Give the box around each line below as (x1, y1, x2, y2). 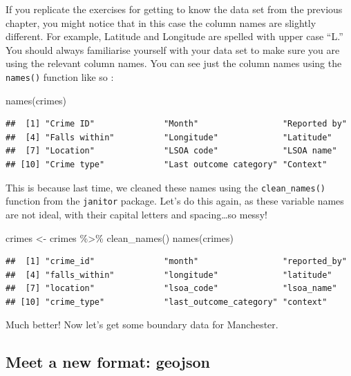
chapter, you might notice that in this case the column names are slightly (6, 15, 316, 30)
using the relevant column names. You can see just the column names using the (6, 56, 342, 70)
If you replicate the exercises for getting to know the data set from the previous (6, 2, 343, 16)
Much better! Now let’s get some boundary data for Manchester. (6, 317, 278, 332)
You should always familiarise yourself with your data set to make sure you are (6, 42, 340, 57)
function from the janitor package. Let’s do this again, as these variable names (6, 194, 344, 208)
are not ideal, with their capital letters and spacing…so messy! (6, 207, 267, 221)
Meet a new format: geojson (6, 351, 210, 373)
